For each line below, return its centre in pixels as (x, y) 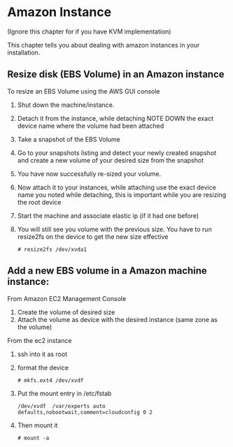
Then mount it (37, 425)
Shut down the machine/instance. (66, 105)
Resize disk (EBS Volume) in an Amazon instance (116, 74)
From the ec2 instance (40, 340)
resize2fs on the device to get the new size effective (93, 236)
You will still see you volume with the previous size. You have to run (114, 229)
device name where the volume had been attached (91, 126)
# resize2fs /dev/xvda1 (52, 249)
